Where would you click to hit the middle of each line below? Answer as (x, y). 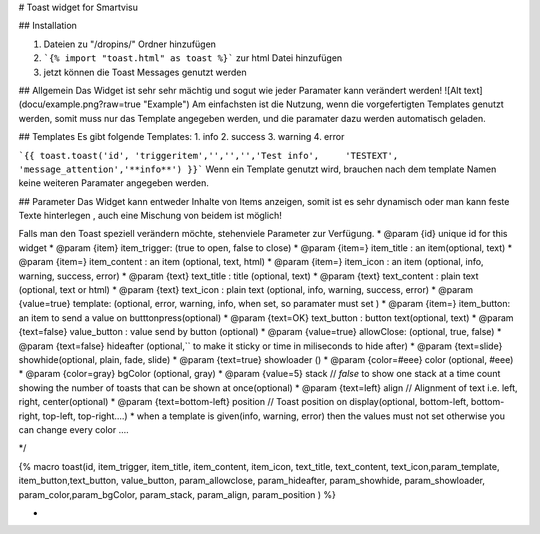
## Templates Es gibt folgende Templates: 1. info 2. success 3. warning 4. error (181, 137)
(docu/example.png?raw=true (80, 104)
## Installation (47, 26)
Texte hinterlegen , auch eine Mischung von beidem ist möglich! (150, 216)
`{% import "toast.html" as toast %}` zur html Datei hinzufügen (193, 58)
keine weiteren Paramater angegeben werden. (113, 183)
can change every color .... (73, 429)
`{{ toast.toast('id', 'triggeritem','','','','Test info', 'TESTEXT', (208, 155)
